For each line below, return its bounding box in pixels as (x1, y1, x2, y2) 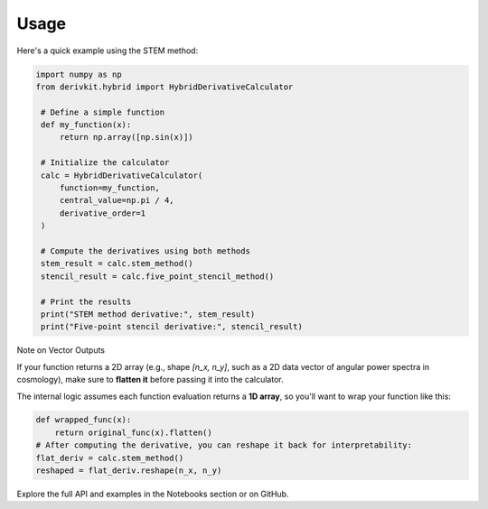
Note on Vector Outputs (16, 345, 106, 356)
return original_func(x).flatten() (54, 427, 212, 438)
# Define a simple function (41, 106, 165, 117)
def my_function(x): (41, 120, 132, 130)
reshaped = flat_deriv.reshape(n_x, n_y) (35, 466, 222, 476)
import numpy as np (35, 69, 122, 79)
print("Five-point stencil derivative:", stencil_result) (41, 321, 303, 332)
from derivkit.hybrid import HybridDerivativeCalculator (35, 81, 294, 92)
